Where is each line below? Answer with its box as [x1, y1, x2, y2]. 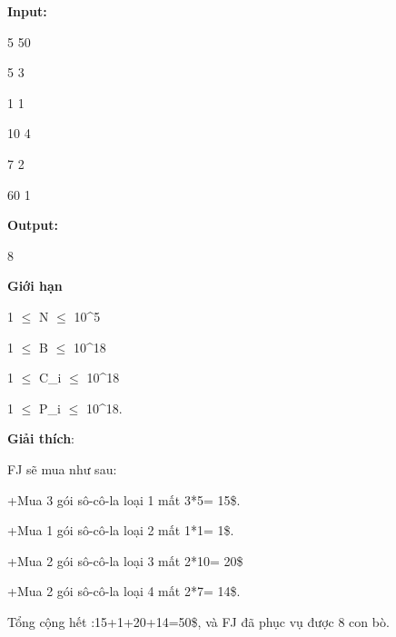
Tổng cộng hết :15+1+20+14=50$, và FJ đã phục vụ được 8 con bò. [7, 612, 390, 631]
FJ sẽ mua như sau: [7, 459, 117, 478]
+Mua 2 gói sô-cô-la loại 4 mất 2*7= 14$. [7, 582, 241, 601]
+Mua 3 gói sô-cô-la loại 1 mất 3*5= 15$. [7, 490, 241, 509]
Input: [7, 2, 47, 20]
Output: [7, 215, 58, 234]
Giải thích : [7, 429, 75, 448]
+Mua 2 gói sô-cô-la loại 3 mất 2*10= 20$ [7, 551, 243, 570]
